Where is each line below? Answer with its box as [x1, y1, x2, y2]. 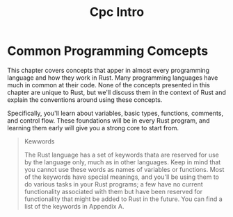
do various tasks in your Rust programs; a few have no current [24, 180, 203, 188]
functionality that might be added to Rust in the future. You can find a [24, 195, 223, 203]
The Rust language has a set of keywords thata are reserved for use [24, 150, 219, 159]
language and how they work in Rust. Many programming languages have [7, 73, 218, 82]
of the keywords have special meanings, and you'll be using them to [24, 173, 219, 181]
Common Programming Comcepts [7, 43, 209, 59]
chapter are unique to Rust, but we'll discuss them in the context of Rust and [7, 88, 226, 96]
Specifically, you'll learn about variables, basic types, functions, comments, [7, 109, 224, 117]
